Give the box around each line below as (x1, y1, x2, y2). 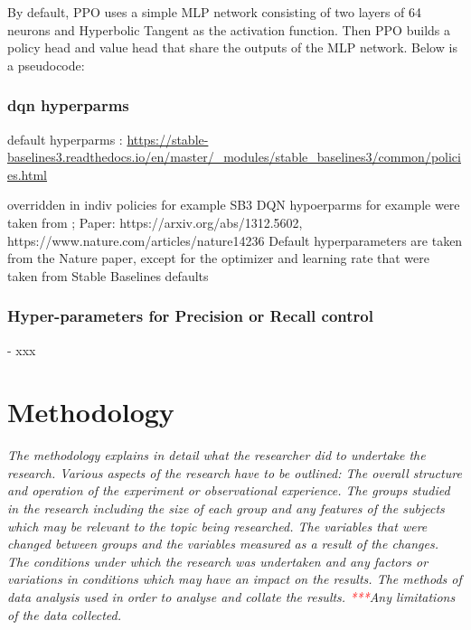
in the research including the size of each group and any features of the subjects (7, 499, 445, 518)
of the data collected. (7, 605, 121, 624)
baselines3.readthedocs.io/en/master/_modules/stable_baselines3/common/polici (7, 147, 461, 166)
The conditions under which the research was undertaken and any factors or (7, 551, 429, 570)
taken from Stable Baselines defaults (7, 266, 209, 285)
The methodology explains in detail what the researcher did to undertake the (7, 446, 426, 465)
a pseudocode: (7, 55, 85, 74)
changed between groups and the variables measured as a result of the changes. (7, 534, 438, 553)
